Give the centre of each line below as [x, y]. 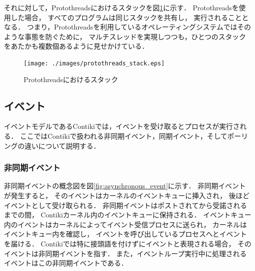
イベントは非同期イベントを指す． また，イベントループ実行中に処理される [125, 253]
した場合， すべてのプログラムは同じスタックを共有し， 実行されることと [130, 17]
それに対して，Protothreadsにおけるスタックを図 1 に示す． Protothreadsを [122, 7]
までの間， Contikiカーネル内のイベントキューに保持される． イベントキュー [128, 215]
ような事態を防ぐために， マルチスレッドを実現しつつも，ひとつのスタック [125, 36]
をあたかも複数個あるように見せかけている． [76, 46]
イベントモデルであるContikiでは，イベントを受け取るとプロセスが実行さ [122, 126]
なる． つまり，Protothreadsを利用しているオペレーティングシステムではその [127, 27]
